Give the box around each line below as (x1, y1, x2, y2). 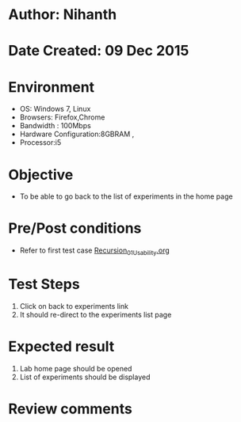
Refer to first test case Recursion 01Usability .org (19, 245, 170, 257)
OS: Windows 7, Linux (19, 105, 91, 114)
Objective (8, 165, 74, 184)
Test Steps (8, 276, 81, 294)
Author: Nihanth (8, 6, 117, 24)
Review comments (8, 400, 132, 418)
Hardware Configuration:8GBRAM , (19, 129, 135, 139)
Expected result (8, 338, 115, 355)
